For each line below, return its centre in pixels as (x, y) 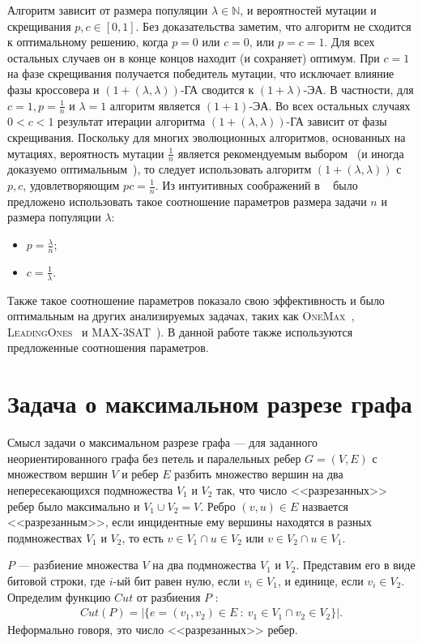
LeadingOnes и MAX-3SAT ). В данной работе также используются (180, 331)
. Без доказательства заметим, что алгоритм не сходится (273, 26)
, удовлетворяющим (71, 185)
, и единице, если (320, 580)
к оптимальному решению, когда (88, 42)
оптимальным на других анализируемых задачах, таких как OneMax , (181, 316)
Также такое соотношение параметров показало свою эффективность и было (196, 300)
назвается (326, 506)
